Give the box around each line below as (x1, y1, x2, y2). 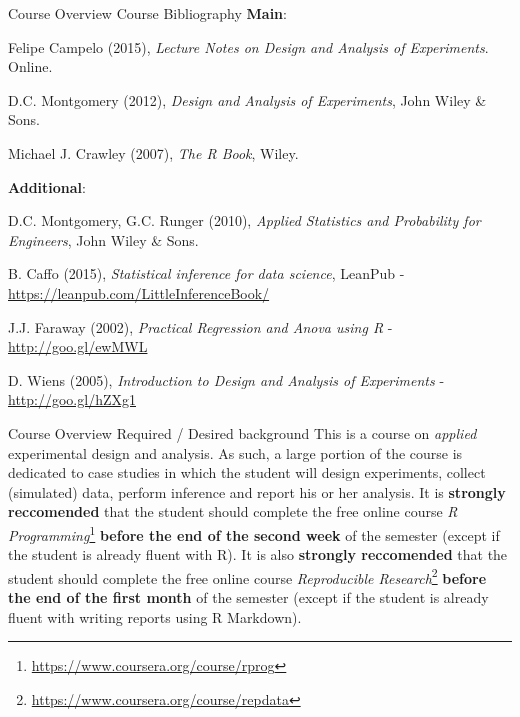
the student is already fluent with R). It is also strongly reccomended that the (8, 544, 508, 565)
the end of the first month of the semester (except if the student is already (8, 586, 489, 607)
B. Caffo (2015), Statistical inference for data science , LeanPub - (8, 263, 405, 284)
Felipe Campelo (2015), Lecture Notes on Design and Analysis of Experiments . (8, 36, 489, 57)
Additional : (8, 176, 86, 197)
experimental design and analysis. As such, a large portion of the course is (8, 442, 463, 463)
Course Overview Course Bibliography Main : (8, 3, 287, 23)
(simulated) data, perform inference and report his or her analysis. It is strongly (8, 481, 506, 502)
